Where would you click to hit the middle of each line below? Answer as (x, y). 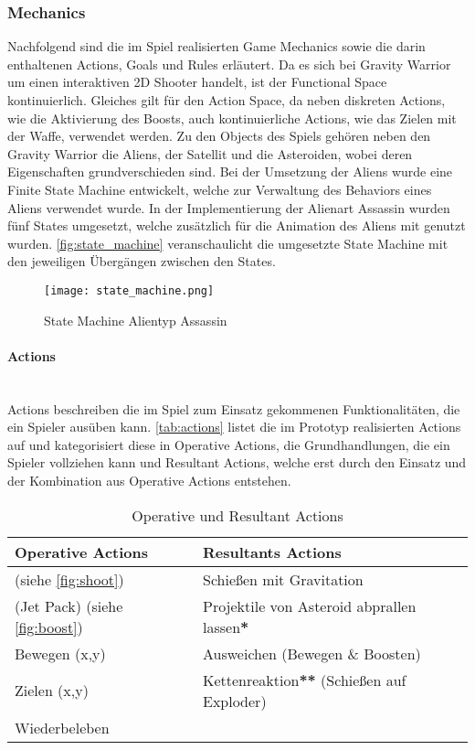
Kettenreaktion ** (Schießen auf (304, 680)
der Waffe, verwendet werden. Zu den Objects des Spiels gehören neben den (219, 136)
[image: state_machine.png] (129, 290)
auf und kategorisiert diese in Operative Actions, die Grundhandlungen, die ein (229, 444)
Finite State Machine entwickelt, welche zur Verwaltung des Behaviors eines (220, 189)
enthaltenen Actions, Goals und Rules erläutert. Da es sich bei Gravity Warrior (229, 64)
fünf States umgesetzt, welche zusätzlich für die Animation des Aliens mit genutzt (237, 225)
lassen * (226, 627)
